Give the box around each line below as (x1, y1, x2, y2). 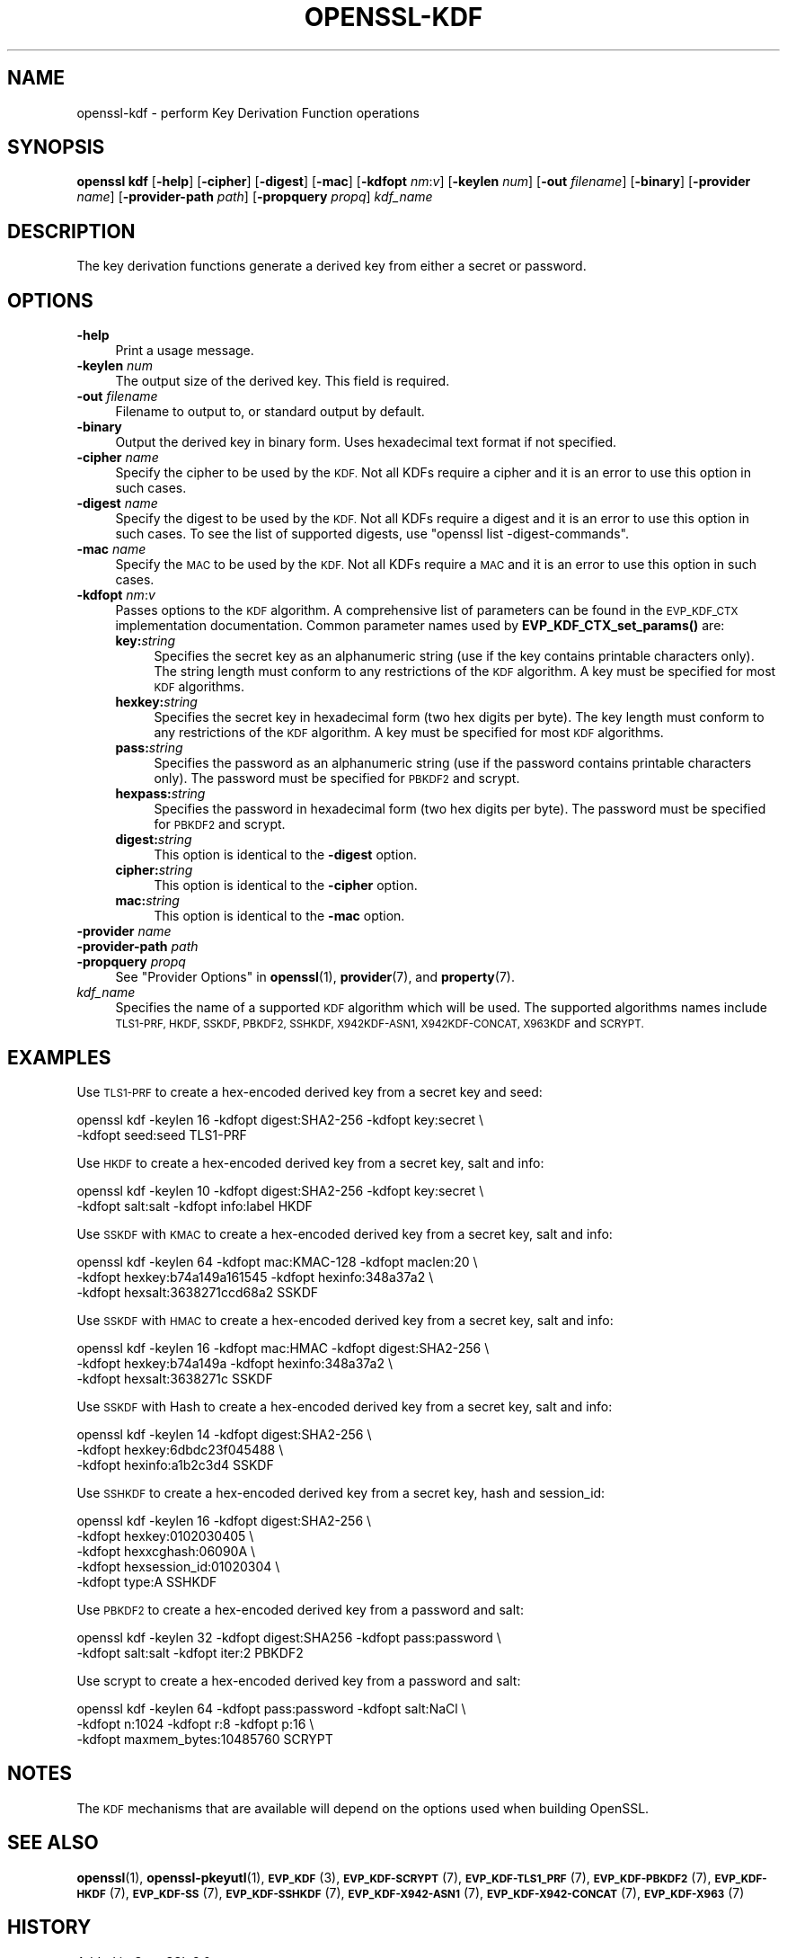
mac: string (115, 893, 180, 909)
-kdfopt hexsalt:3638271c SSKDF (76, 1370, 273, 1386)
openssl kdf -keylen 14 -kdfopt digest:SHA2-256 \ (76, 1426, 372, 1442)
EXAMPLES (7, 1046, 111, 1069)
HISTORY (7, 1916, 92, 1939)
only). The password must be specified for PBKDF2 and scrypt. (154, 770, 520, 787)
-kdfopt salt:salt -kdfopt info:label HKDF (76, 1197, 313, 1214)
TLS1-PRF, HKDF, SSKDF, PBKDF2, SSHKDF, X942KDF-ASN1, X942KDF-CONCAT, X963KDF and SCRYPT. (115, 1015, 644, 1031)
